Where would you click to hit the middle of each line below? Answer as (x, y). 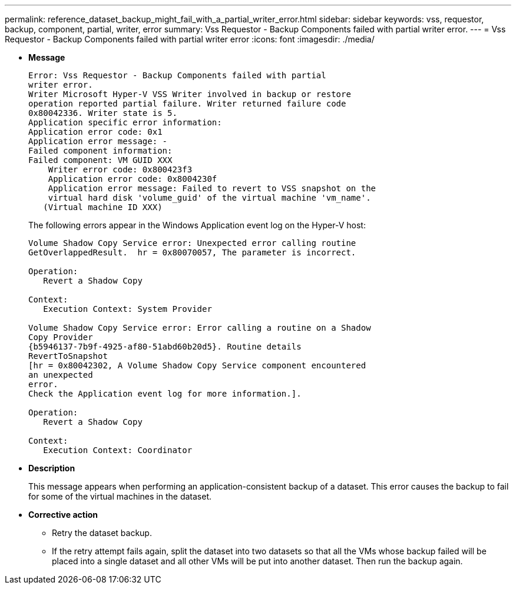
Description (52, 468)
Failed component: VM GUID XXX (100, 160)
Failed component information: (100, 151)
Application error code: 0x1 (95, 132)
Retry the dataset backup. (102, 533)
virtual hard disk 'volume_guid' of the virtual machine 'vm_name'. (209, 198)
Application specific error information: (125, 122)
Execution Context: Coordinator (118, 450)
